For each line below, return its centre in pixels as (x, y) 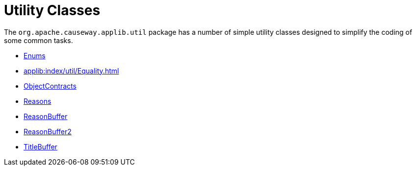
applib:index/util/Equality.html (71, 71)
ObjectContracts (50, 86)
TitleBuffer (40, 146)
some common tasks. (39, 40)
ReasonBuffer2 (48, 131)
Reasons (38, 101)
